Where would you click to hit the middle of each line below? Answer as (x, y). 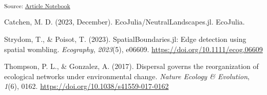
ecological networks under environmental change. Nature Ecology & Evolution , (127, 76)
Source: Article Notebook (37, 6)
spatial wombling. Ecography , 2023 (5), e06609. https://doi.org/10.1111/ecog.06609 (133, 49)
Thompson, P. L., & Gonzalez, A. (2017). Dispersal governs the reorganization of (131, 66)
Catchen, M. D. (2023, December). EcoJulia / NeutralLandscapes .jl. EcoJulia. (125, 22)
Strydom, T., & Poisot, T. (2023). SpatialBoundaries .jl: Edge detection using (125, 39)
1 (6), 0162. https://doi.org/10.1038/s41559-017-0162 (87, 86)
